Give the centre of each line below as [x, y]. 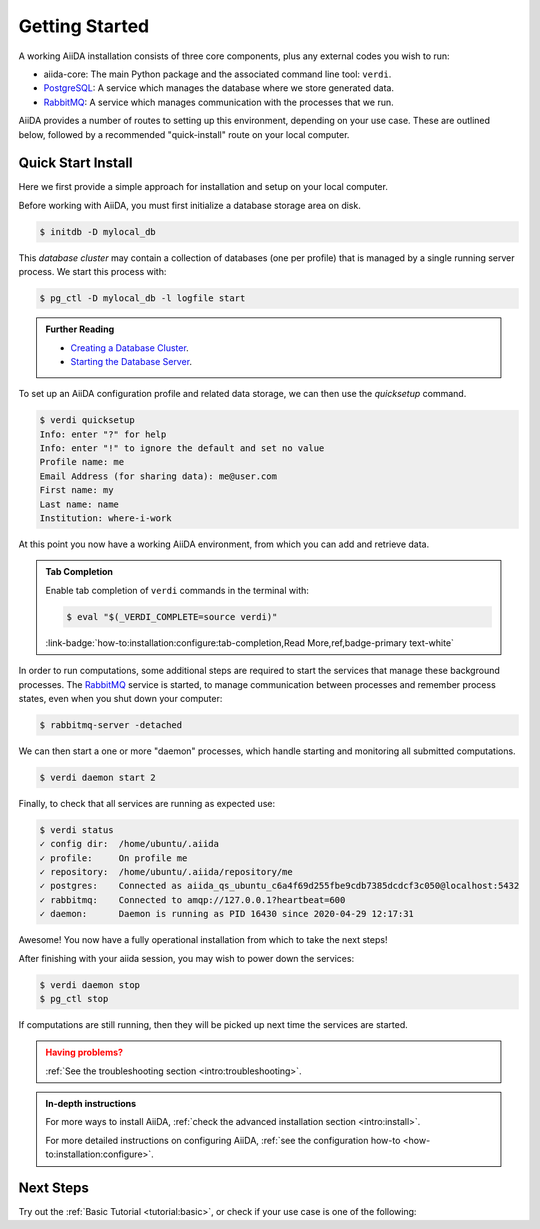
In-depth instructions [91, 1104]
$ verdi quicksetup [87, 420]
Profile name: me [82, 462]
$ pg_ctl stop [74, 998]
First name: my [76, 490]
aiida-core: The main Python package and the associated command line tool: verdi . [217, 74]
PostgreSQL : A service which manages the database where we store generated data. [219, 88]
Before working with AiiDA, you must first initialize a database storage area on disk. [190, 205]
